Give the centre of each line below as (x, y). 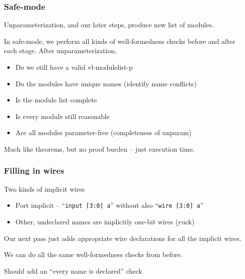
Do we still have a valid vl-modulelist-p (74, 67)
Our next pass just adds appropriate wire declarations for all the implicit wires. (123, 238)
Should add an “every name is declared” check (73, 270)
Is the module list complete (56, 100)
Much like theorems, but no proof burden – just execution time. (99, 149)
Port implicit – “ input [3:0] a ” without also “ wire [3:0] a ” (109, 205)
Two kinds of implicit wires (44, 189)
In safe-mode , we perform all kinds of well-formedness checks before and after (120, 41)
